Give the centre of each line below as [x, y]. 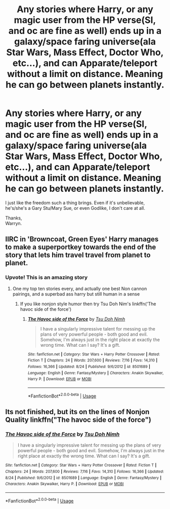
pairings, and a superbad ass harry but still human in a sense [76, 294]
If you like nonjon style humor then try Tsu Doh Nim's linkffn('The [88, 304]
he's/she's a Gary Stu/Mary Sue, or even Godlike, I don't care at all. [75, 208]
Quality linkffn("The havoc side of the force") [78, 420]
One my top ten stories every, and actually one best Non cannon [80, 288]
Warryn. [14, 223]
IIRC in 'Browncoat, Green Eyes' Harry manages [82, 239]
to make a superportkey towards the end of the [81, 247]
